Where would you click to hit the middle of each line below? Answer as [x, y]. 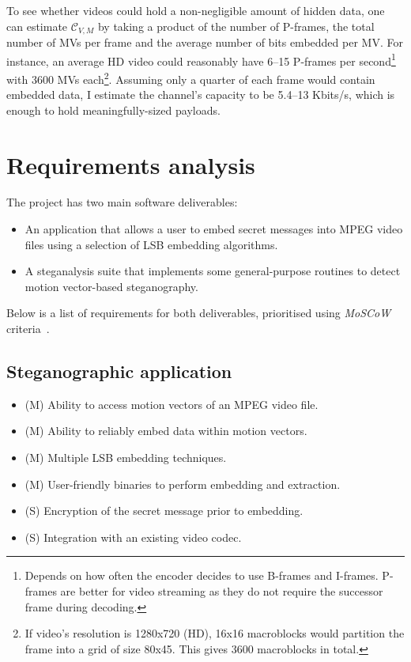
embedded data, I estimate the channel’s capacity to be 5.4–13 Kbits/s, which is [201, 95]
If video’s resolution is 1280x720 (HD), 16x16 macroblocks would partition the [215, 633]
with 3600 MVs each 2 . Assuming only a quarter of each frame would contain [191, 78]
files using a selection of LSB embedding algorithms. [151, 244]
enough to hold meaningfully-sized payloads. [113, 110]
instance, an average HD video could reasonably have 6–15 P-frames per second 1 [201, 59]
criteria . [28, 329]
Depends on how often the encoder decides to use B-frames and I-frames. [202, 575]
